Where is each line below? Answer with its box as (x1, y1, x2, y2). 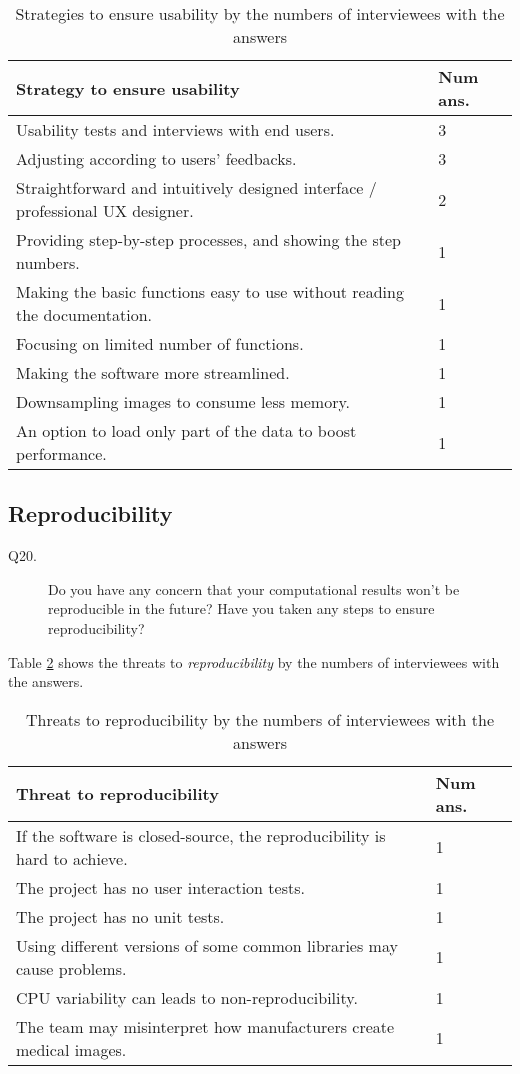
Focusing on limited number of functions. (16, 332, 304, 355)
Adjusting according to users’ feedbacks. (16, 147, 297, 170)
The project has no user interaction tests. (16, 875, 305, 899)
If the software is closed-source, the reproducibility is (16, 823, 386, 847)
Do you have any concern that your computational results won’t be (48, 578, 460, 599)
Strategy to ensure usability (16, 76, 240, 100)
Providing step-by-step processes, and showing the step (16, 228, 401, 251)
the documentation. (16, 303, 153, 326)
